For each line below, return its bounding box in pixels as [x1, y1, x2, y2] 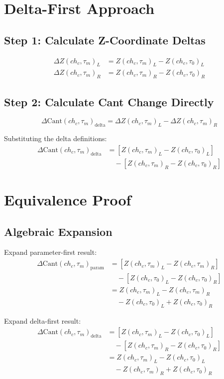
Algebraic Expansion [4, 223, 112, 239]
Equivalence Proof [4, 189, 131, 210]
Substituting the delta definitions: [4, 133, 107, 144]
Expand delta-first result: [4, 315, 81, 326]
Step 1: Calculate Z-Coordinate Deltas [4, 32, 206, 47]
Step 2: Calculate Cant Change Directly [4, 94, 214, 109]
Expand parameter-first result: [4, 247, 97, 257]
